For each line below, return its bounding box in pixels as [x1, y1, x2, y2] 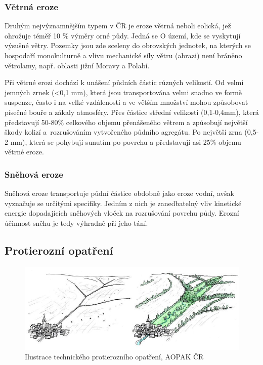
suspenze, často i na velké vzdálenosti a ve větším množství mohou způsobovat [5, 97, 248, 107]
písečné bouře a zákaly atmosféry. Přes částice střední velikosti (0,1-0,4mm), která [5, 106, 259, 117]
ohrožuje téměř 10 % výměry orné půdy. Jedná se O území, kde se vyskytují [5, 30, 241, 40]
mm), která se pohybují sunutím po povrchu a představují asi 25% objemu [10, 136, 241, 147]
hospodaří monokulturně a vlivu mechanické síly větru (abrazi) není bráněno [5, 50, 242, 60]
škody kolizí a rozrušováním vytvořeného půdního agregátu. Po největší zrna [5, 127, 242, 137]
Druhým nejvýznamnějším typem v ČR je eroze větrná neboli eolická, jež [5, 20, 231, 31]
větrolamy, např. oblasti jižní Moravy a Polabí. [5, 60, 150, 70]
